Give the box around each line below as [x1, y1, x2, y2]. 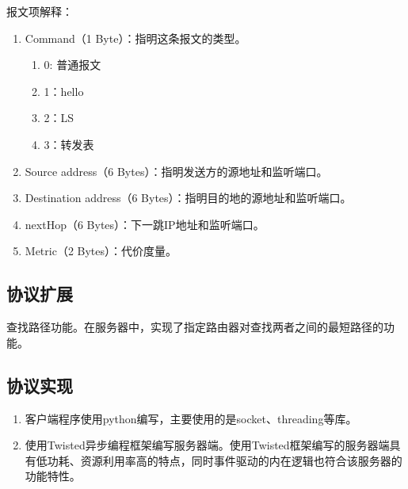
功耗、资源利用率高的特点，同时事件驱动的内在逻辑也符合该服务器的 [47, 452, 402, 468]
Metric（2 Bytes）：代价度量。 [25, 243, 177, 259]
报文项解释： [6, 3, 73, 19]
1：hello [44, 82, 84, 99]
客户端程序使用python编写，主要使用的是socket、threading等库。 [25, 410, 357, 426]
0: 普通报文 [44, 56, 101, 73]
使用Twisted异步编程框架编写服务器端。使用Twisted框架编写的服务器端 [25, 437, 390, 453]
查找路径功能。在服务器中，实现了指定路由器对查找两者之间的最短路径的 [6, 319, 383, 335]
